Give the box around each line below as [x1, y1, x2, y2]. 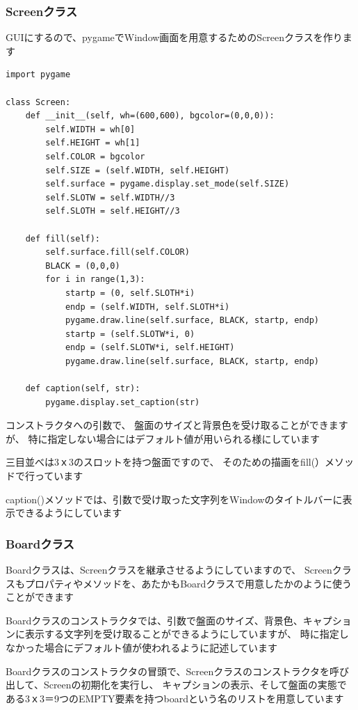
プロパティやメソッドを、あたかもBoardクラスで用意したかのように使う [24, 576, 352, 590]
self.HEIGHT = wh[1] [45, 138, 140, 148]
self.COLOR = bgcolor [45, 151, 145, 161]
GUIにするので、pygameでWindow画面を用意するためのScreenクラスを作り [6, 30, 343, 45]
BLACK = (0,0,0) [45, 260, 120, 271]
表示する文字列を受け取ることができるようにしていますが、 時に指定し [24, 626, 349, 641]
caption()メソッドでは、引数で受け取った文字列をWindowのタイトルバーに [6, 491, 343, 506]
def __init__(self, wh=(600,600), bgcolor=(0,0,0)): [25, 111, 275, 121]
